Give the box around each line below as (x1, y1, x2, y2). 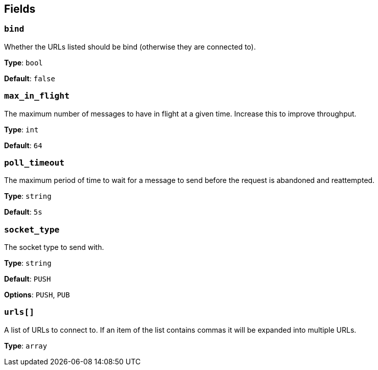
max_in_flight (4, 91, 70, 101)
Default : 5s (4, 207, 42, 217)
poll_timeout (4, 157, 65, 168)
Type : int (4, 125, 39, 134)
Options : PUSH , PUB (4, 290, 70, 299)
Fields (4, 3, 36, 15)
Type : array (4, 341, 48, 350)
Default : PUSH (4, 274, 51, 284)
